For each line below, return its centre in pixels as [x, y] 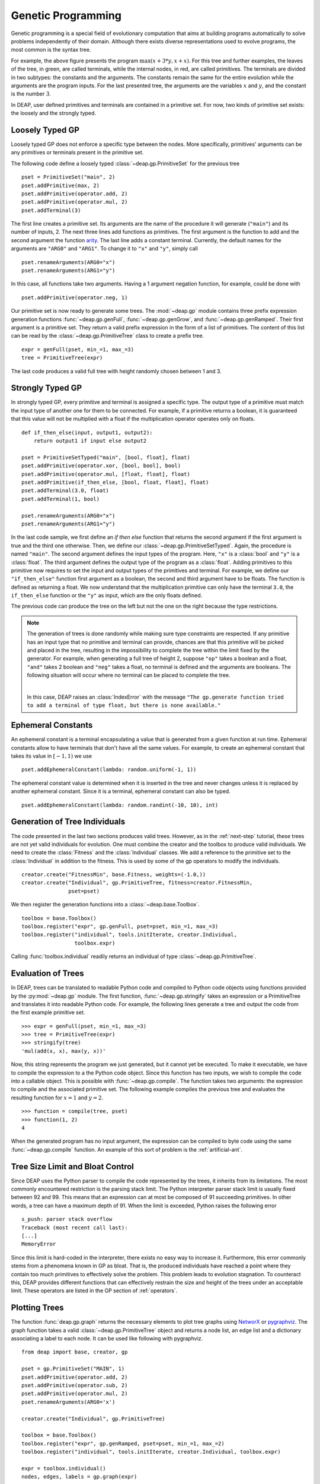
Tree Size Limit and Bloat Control [73, 1166]
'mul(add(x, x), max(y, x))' [64, 1051]
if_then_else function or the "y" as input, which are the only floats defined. [107, 595]
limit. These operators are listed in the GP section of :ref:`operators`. [94, 1290]
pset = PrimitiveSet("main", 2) [68, 177]
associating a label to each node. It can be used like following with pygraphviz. [107, 1339]
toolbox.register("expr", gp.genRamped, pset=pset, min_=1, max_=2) [123, 1443]
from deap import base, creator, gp [75, 1352]
